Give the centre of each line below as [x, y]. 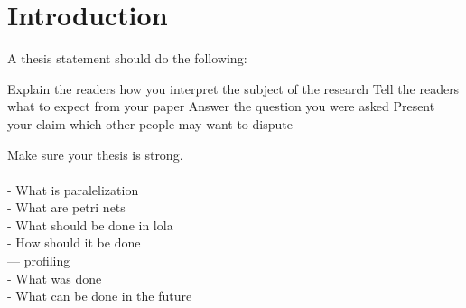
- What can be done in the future [100, 296]
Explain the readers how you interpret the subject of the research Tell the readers [233, 88]
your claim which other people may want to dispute [150, 123]
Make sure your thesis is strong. [95, 154]
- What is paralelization [73, 189]
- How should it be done [74, 243]
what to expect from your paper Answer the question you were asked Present [221, 106]
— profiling [39, 261]
